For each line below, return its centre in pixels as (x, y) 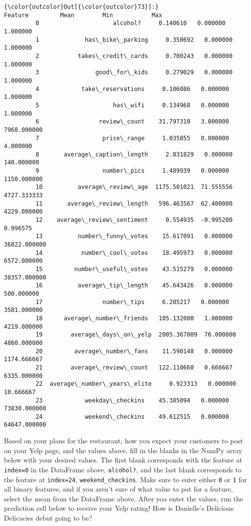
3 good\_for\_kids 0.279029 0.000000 (134, 73)
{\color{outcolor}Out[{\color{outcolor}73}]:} (81, 7)
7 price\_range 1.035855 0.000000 (132, 138)
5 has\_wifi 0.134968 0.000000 (132, 105)
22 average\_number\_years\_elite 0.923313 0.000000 (136, 384)
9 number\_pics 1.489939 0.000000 (132, 171)
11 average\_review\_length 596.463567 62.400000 (134, 203)
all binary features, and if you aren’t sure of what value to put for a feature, (118, 489)
